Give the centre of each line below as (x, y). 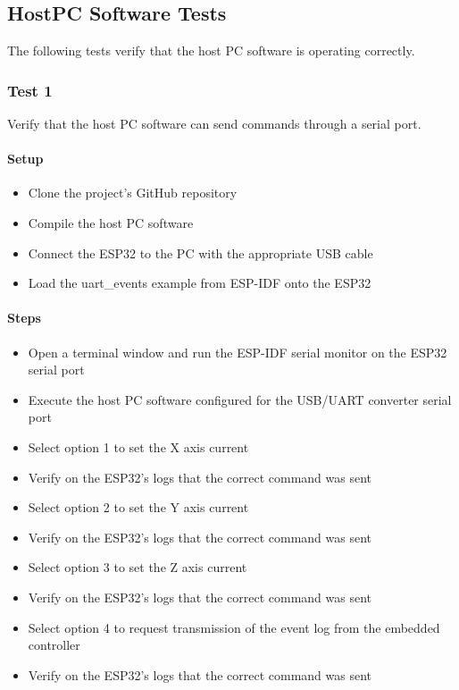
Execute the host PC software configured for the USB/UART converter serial (240, 399)
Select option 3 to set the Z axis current (138, 567)
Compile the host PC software (111, 223)
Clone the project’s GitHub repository (133, 193)
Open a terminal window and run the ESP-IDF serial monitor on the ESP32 (238, 352)
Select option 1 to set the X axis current (138, 446)
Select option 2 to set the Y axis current (138, 507)
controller (54, 645)
